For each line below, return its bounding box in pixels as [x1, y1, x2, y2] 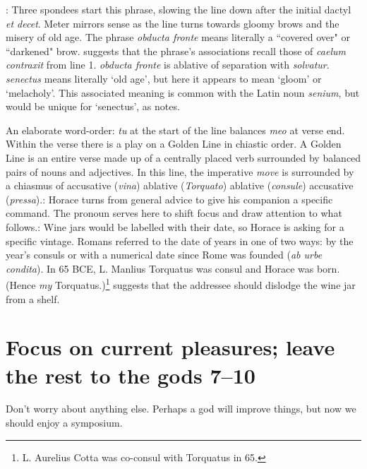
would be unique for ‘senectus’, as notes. [6, 99, 180, 114]
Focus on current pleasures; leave [6, 333, 335, 362]
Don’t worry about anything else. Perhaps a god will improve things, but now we [6, 401, 356, 416]
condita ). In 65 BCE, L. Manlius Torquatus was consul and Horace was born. [6, 261, 340, 275]
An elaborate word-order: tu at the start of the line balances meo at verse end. [6, 122, 345, 137]
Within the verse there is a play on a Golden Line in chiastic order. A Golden [6, 136, 342, 151]
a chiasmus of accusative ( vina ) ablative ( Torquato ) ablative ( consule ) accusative [6, 178, 354, 193]
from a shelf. [6, 291, 60, 306]
